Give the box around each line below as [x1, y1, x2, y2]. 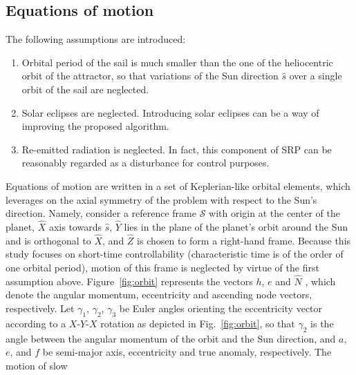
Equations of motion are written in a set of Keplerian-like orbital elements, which [6, 178, 350, 193]
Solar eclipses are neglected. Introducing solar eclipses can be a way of [21, 105, 319, 119]
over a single [289, 68, 342, 83]
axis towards [48, 219, 102, 233]
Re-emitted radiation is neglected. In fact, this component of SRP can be [21, 142, 332, 156]
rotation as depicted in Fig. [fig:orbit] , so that [100, 316, 295, 330]
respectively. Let [6, 300, 75, 315]
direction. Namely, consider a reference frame [6, 206, 196, 220]
